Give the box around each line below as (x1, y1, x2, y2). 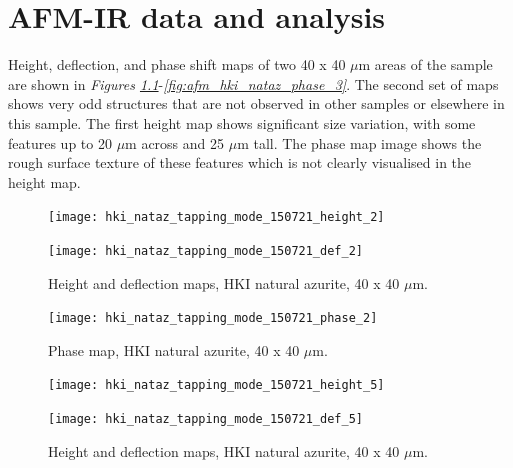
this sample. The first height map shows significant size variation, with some (8, 112, 476, 133)
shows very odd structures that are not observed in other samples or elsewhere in (8, 93, 505, 114)
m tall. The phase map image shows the (237, 132, 482, 153)
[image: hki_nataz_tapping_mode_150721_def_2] (48, 243, 363, 258)
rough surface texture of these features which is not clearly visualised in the (8, 152, 472, 173)
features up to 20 (8, 132, 112, 153)
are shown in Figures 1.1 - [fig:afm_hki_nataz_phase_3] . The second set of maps (8, 73, 499, 94)
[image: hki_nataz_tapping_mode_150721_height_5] (48, 378, 385, 393)
